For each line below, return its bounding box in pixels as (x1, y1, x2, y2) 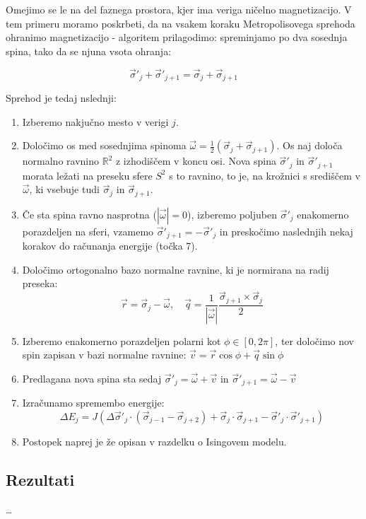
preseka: (22, 276, 58, 291)
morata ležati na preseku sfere (22, 168, 153, 182)
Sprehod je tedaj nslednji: (6, 91, 117, 105)
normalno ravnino (22, 153, 100, 168)
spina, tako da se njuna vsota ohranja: (6, 43, 172, 58)
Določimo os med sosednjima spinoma (22, 138, 187, 153)
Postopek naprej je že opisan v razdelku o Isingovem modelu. (22, 433, 287, 448)
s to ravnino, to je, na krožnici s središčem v (169, 168, 360, 182)
